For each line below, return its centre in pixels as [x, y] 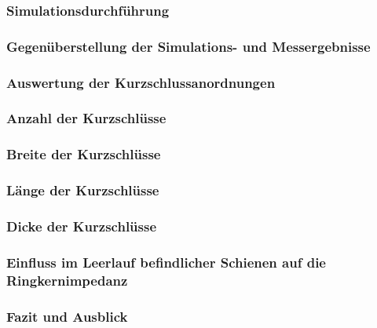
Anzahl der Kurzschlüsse [86, 118]
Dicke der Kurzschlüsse [82, 226]
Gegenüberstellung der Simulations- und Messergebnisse [188, 46]
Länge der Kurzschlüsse [83, 190]
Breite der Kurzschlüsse [84, 154]
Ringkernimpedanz [67, 280]
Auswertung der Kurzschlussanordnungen [141, 82]
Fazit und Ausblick [67, 316]
